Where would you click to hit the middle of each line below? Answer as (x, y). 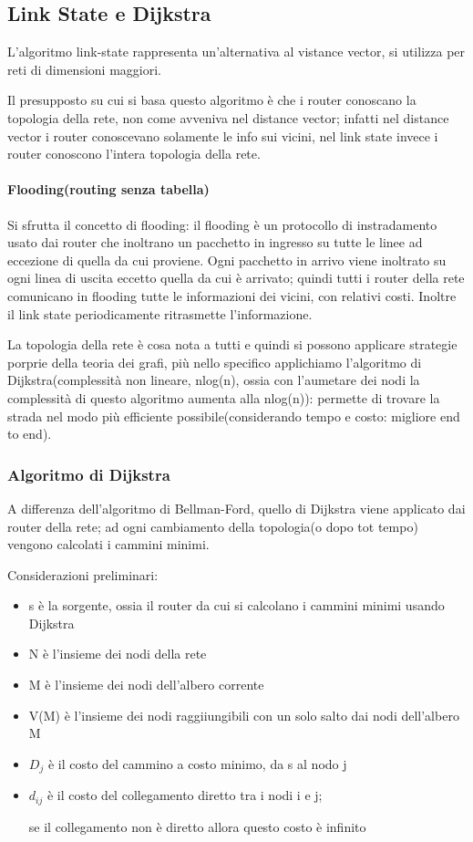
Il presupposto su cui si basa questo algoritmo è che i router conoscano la (212, 100)
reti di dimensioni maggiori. (84, 69)
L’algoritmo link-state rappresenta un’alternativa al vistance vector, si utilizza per (236, 52)
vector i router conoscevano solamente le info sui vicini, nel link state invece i (223, 135)
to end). (30, 434)
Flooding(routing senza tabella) (108, 189)
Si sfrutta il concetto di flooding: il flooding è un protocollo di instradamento (222, 224)
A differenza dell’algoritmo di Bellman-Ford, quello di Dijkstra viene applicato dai (236, 508)
